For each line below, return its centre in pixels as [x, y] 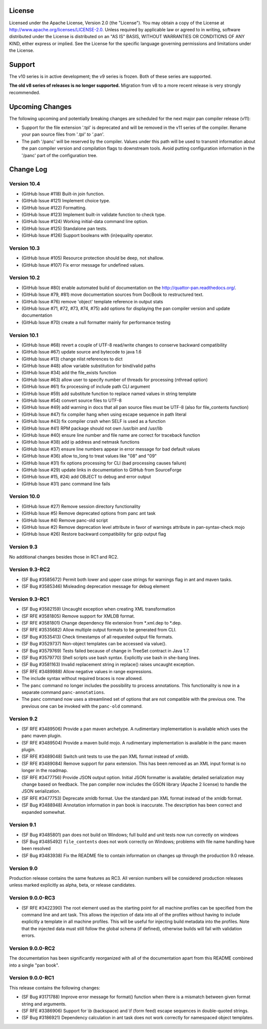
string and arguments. [44, 1004]
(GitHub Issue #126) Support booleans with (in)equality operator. [87, 235]
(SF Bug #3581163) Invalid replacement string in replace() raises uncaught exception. [108, 665]
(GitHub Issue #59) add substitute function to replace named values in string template [109, 394]
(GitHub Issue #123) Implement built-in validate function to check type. [94, 214]
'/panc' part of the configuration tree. [59, 155]
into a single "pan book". [34, 965]
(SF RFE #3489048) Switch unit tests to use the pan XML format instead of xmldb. [105, 756]
